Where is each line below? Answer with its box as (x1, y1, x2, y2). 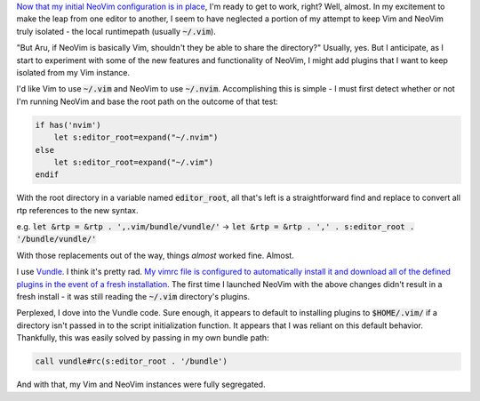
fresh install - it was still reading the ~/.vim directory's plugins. (16, 292, 251, 301)
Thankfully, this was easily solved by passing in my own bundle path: (16, 333, 270, 343)
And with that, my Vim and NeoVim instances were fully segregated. (16, 379, 266, 390)
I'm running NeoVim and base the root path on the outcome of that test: (16, 96, 279, 107)
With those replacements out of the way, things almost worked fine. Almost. (16, 250, 295, 261)
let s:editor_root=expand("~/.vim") (53, 156, 213, 167)
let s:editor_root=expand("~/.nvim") (53, 132, 219, 142)
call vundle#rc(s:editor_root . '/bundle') (35, 357, 228, 366)
